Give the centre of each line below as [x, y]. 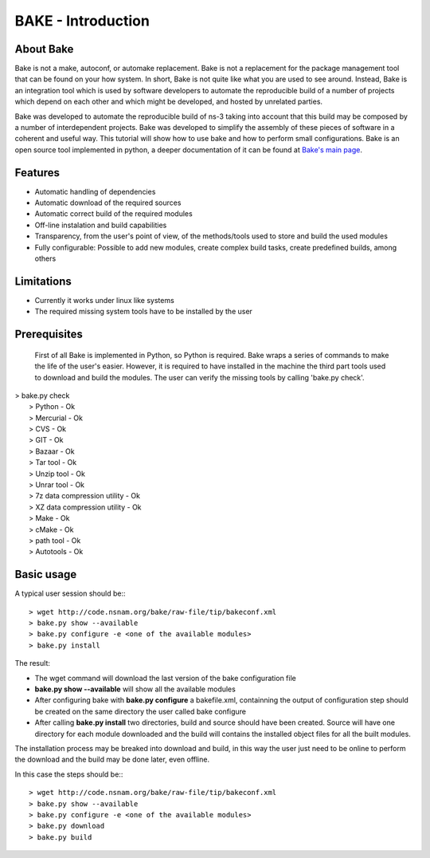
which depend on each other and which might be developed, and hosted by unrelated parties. [168, 102]
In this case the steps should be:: [69, 774]
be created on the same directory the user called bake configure [141, 711]
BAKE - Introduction [82, 21]
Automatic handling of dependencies [95, 191]
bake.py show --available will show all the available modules [135, 689]
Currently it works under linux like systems [104, 300]
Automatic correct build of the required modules [113, 214]
